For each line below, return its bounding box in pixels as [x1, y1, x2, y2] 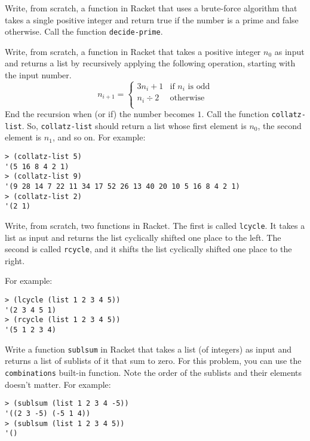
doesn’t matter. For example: [5, 378, 111, 390]
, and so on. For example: [52, 131, 146, 143]
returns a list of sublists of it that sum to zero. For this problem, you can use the [5, 354, 302, 367]
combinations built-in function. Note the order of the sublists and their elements [5, 366, 302, 378]
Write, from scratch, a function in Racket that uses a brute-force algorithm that [5, 2, 297, 14]
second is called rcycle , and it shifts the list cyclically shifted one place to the [5, 243, 292, 255]
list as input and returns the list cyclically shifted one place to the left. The [5, 231, 281, 243]
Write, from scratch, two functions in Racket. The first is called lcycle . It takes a [5, 219, 305, 231]
